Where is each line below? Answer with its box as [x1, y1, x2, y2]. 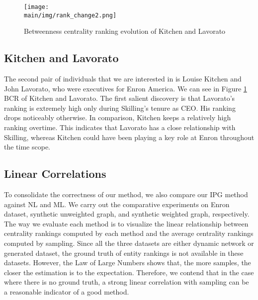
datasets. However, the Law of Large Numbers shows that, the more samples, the [4, 257, 251, 268]
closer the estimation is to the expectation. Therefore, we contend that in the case [4, 267, 254, 277]
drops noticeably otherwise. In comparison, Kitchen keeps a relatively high [4, 112, 231, 123]
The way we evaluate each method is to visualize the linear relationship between [4, 218, 249, 228]
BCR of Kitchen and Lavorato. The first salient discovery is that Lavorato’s [4, 93, 235, 103]
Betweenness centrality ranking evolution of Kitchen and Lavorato [24, 26, 226, 36]
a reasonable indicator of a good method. [4, 287, 129, 297]
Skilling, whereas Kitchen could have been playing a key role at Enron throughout [4, 132, 255, 142]
